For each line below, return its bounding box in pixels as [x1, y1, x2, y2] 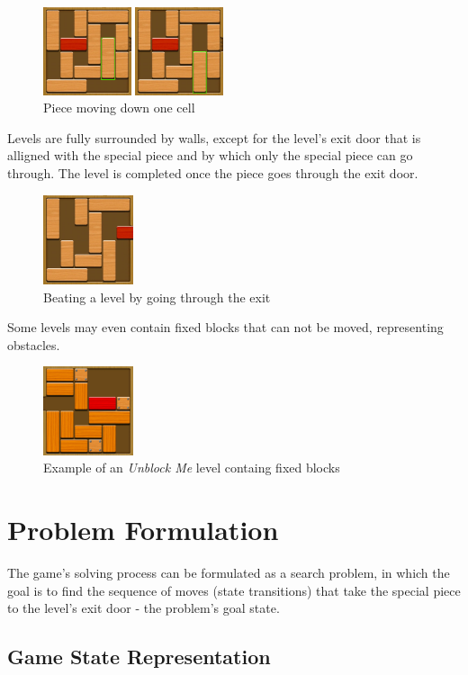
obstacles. [7, 335, 60, 354]
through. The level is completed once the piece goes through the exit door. [7, 164, 418, 183]
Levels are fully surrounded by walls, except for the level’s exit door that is [7, 128, 421, 147]
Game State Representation [7, 643, 271, 670]
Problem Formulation [7, 511, 279, 548]
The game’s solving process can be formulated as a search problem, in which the [7, 563, 450, 582]
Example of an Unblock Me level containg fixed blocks [43, 458, 340, 477]
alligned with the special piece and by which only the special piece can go [7, 146, 413, 165]
